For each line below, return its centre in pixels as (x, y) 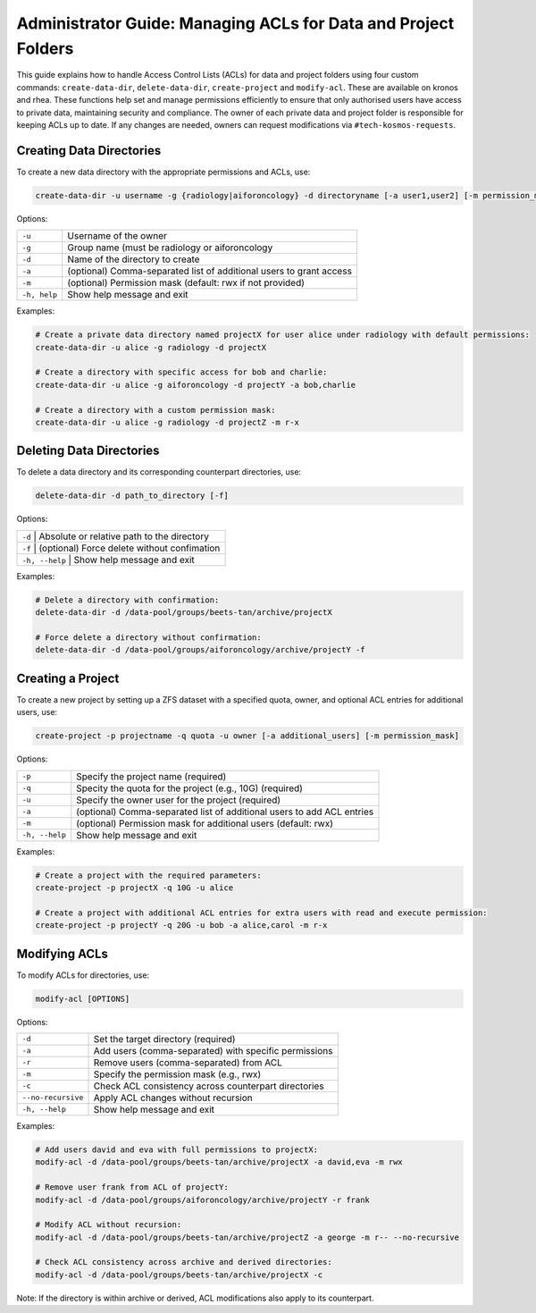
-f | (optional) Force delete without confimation (121, 548)
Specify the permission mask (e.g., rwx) (177, 1074)
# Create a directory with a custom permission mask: (155, 410)
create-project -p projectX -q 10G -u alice (134, 888)
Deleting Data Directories (88, 451)
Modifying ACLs (63, 953)
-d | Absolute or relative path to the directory (116, 536)
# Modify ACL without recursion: (109, 1225)
